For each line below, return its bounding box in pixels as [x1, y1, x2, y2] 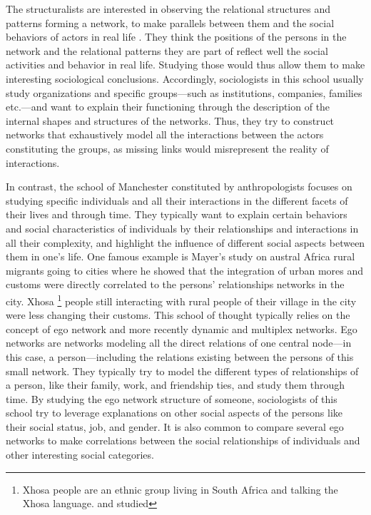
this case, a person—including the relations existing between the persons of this [6, 349, 354, 364]
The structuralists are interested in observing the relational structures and [6, 1, 331, 16]
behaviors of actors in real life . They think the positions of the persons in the [6, 29, 347, 44]
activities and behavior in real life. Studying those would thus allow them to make [6, 57, 365, 72]
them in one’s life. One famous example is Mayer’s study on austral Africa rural [6, 249, 355, 264]
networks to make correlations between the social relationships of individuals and [6, 433, 360, 448]
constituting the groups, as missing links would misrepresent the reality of [6, 141, 329, 155]
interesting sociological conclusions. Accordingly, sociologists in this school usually [6, 71, 364, 86]
